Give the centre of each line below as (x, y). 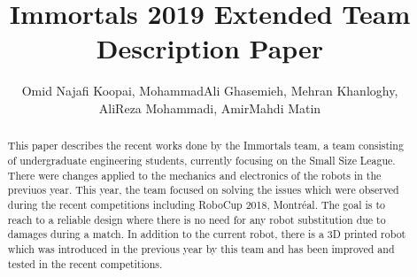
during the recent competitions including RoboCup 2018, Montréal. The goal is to (196, 204)
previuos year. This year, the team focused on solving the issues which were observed (203, 190)
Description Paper (210, 48)
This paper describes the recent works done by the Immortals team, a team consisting (205, 146)
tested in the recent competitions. (85, 263)
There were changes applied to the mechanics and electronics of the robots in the (194, 175)
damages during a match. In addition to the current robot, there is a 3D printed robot (207, 234)
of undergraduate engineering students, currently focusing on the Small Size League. (201, 160)
